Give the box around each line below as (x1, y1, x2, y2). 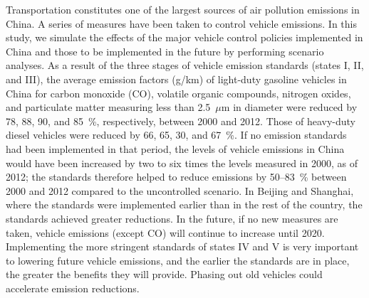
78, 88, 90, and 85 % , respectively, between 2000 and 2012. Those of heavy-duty (6, 113, 355, 128)
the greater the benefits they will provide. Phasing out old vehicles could (6, 267, 323, 282)
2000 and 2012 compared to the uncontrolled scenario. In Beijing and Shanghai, (6, 183, 354, 198)
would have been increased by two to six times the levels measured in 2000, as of (6, 155, 358, 170)
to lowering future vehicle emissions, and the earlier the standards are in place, (6, 252, 350, 267)
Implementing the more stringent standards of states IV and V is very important (6, 239, 359, 254)
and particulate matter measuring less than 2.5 (6, 100, 211, 115)
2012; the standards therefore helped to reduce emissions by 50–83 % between (6, 169, 347, 184)
